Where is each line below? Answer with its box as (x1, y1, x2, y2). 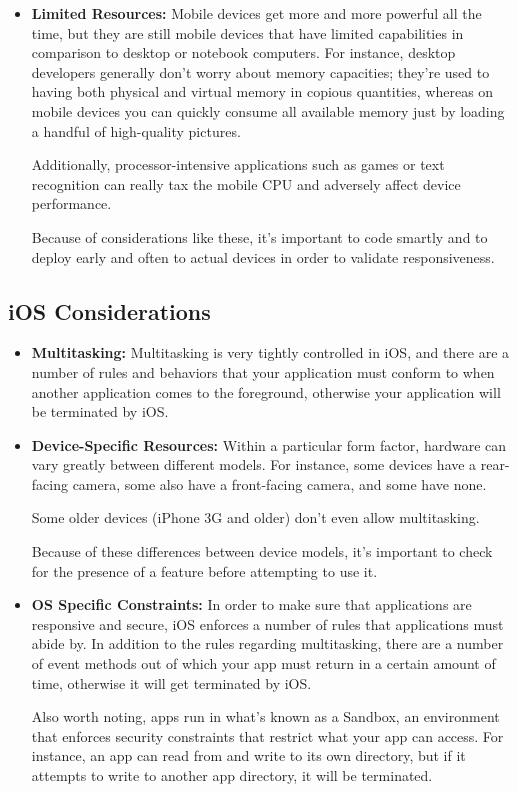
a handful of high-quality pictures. (31, 120, 241, 141)
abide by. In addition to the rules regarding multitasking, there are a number (31, 633, 504, 654)
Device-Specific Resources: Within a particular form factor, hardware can (31, 434, 507, 455)
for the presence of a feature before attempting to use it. (31, 560, 378, 581)
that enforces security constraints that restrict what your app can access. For (31, 725, 504, 746)
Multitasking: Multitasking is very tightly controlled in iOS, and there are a (31, 342, 510, 363)
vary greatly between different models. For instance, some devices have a (31, 454, 477, 475)
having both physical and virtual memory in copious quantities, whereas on (31, 81, 494, 102)
